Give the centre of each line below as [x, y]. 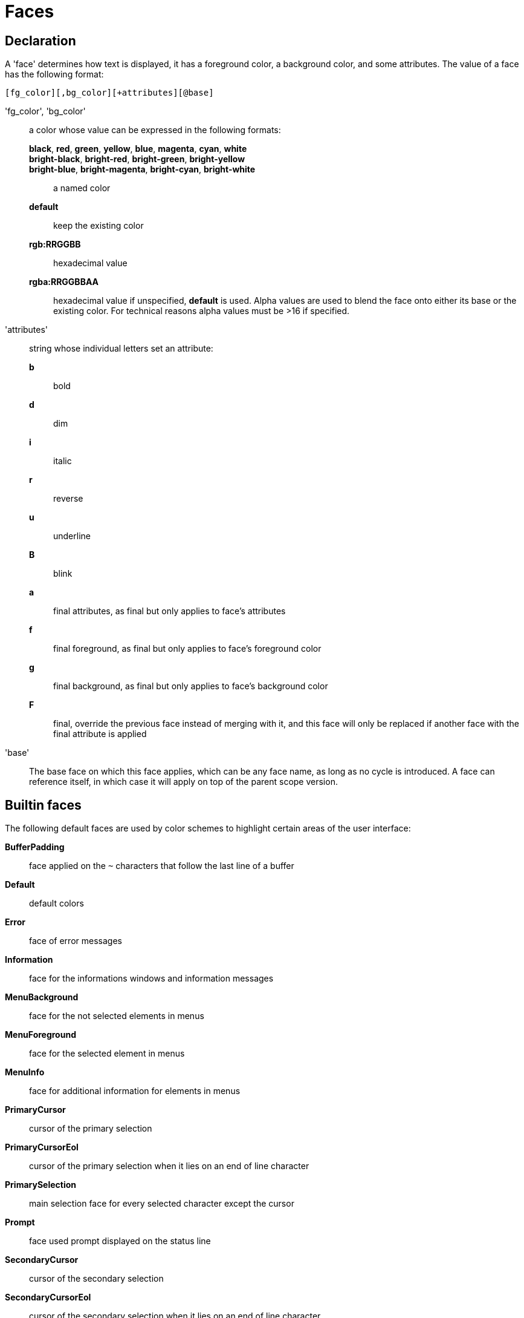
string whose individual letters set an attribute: [121, 349]
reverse [68, 499]
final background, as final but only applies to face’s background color [191, 686]
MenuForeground [40, 1035]
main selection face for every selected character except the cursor [162, 1204]
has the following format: [54, 74]
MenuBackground [42, 997]
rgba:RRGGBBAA [64, 282]
